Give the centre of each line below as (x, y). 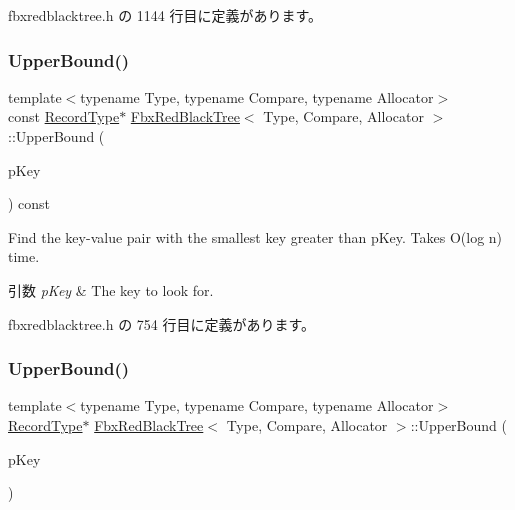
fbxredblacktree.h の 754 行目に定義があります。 (162, 323)
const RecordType (64, 116)
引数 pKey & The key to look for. (111, 289)
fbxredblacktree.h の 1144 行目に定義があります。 (165, 15)
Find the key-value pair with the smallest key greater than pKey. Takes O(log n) (255, 236)
